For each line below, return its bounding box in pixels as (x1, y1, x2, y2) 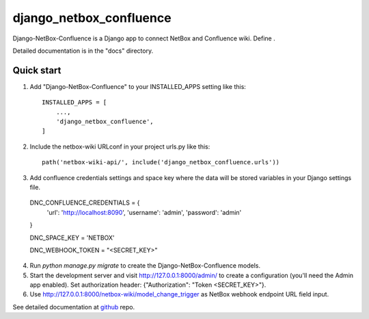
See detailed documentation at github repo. (12, 303, 135, 311)
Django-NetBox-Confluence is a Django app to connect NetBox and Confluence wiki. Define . (12, 34, 276, 42)
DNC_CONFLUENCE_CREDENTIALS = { (29, 199, 140, 207)
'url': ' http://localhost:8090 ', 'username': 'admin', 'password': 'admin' (46, 208, 242, 216)
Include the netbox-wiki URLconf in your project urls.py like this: (29, 142, 210, 151)
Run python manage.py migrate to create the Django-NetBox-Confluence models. (29, 261, 261, 270)
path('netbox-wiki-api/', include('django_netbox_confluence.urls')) (42, 158, 280, 166)
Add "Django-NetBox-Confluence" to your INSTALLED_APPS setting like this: (29, 82, 246, 90)
